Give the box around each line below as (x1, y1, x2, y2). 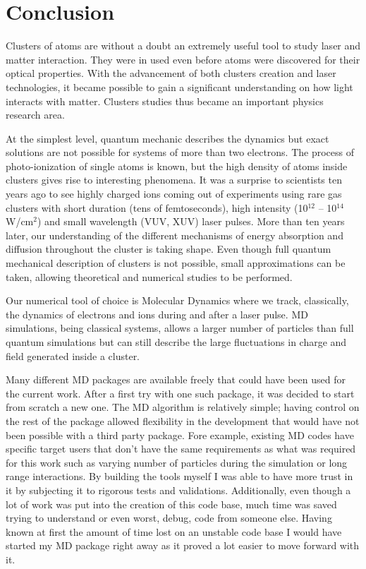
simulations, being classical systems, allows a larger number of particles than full (6, 321, 354, 335)
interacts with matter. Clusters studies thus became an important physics (6, 93, 324, 108)
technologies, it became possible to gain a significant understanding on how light (6, 79, 353, 94)
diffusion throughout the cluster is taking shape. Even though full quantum (6, 241, 331, 256)
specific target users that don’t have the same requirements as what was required (6, 441, 356, 456)
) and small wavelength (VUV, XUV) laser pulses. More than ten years (37, 214, 345, 229)
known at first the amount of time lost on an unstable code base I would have (6, 524, 342, 539)
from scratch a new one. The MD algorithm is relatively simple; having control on (6, 400, 360, 414)
